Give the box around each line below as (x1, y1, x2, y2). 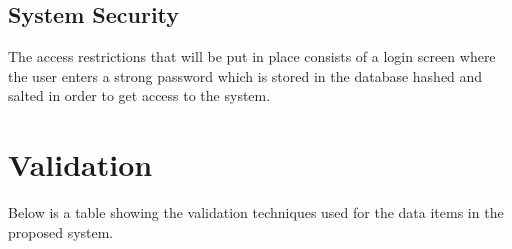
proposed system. (8, 221, 114, 242)
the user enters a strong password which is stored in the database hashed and (8, 65, 483, 86)
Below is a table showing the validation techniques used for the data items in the (8, 202, 504, 223)
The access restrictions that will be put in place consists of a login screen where (8, 46, 496, 67)
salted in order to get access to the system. (8, 85, 271, 106)
